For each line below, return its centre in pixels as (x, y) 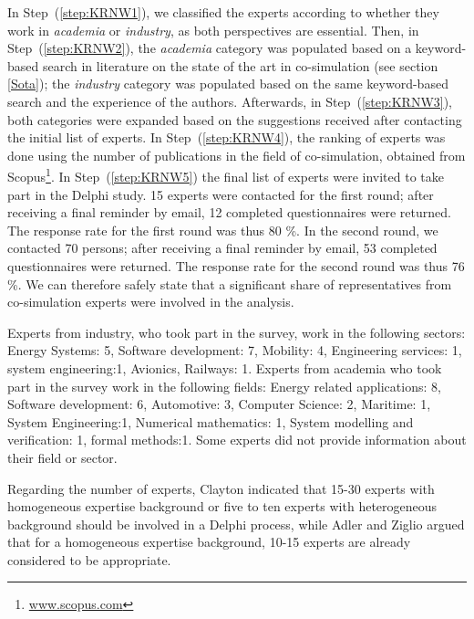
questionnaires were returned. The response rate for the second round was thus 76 (236, 265)
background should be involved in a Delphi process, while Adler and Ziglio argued (236, 524)
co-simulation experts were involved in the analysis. (151, 302)
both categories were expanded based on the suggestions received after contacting (235, 119)
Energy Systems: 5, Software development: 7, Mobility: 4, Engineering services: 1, (235, 350)
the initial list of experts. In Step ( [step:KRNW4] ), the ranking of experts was (227, 137)
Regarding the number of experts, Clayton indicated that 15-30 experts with (221, 488)
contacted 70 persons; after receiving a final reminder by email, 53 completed (222, 248)
